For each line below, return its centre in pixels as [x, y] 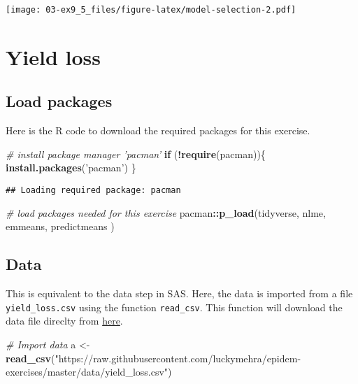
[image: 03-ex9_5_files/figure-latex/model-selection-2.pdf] [151, 10]
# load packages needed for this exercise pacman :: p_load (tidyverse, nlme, [166, 212]
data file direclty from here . [64, 321]
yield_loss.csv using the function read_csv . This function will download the [174, 307]
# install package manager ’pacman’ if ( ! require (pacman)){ [136, 154]
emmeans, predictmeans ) [60, 226]
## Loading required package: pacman [93, 191]
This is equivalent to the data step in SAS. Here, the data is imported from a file [179, 293]
